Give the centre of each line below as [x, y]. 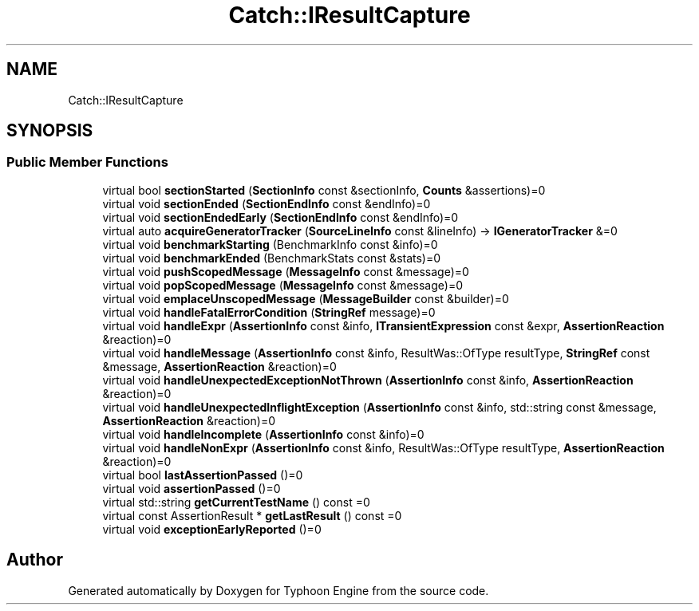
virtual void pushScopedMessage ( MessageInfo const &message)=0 [286, 271]
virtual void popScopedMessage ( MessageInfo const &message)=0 [283, 285]
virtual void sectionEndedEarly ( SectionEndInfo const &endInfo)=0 [280, 217]
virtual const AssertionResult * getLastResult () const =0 [252, 515]
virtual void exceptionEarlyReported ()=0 [212, 529]
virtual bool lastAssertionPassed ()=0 [203, 475]
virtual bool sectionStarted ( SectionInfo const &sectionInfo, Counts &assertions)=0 [324, 190]
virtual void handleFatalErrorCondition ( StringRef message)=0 [269, 312]
